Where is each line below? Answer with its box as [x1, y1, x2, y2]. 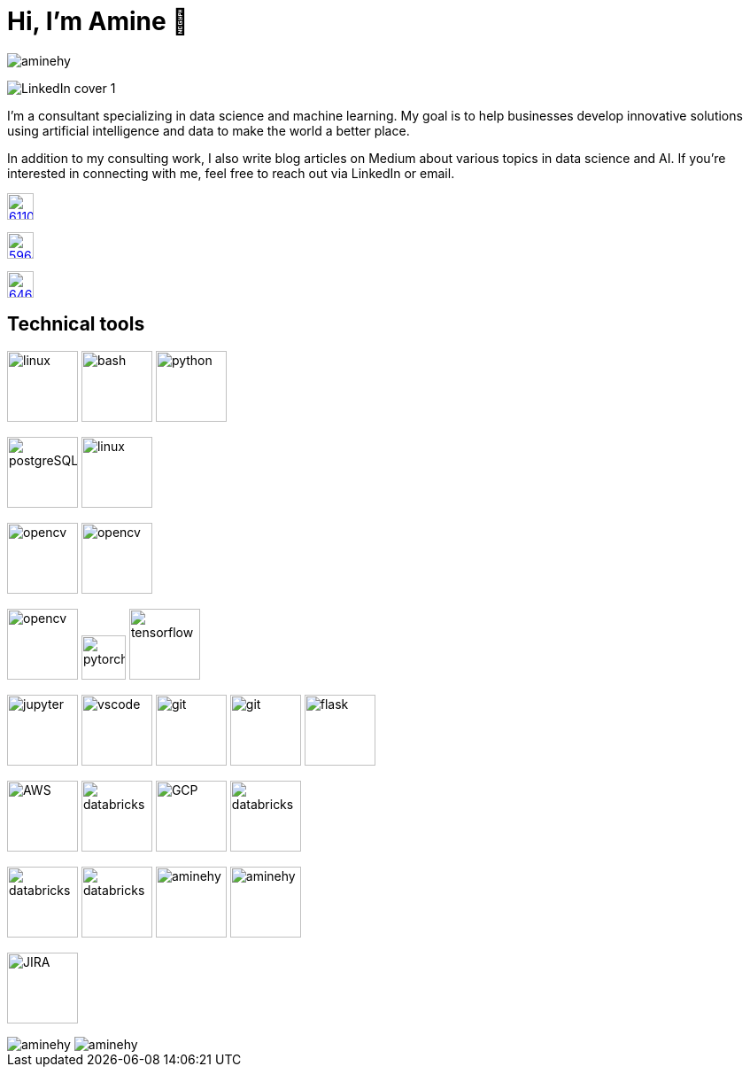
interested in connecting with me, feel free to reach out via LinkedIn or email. [7, 165, 455, 181]
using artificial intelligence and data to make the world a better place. [7, 122, 410, 138]
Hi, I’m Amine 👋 [7, 6, 189, 36]
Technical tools [7, 313, 145, 336]
